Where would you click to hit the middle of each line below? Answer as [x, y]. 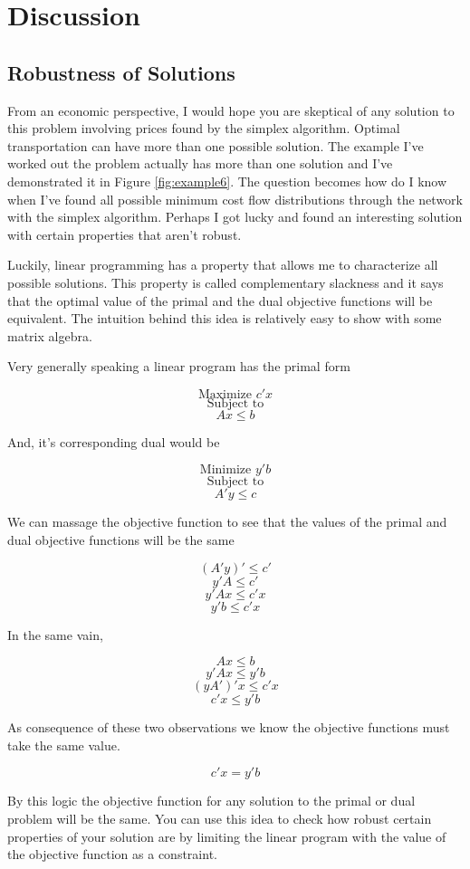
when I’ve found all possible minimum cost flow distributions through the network [235, 199]
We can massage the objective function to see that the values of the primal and [227, 522]
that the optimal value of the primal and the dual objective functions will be [220, 300]
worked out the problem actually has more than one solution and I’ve [200, 163]
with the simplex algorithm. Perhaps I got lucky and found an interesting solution [235, 217]
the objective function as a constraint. [112, 854]
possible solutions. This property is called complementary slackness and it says [225, 282]
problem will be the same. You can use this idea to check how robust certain [220, 819]
